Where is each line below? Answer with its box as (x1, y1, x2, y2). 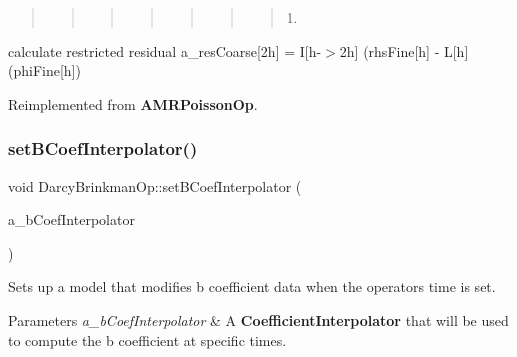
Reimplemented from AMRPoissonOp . (8, 93, 258, 114)
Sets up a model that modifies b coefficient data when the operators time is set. (8, 276, 496, 297)
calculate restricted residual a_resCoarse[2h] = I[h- (8, 40, 322, 61)
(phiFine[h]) (8, 60, 81, 81)
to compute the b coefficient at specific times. (8, 329, 287, 350)
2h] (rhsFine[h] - (339, 40, 440, 61)
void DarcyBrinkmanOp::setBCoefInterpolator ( (8, 175, 302, 196)
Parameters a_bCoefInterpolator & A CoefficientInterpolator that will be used (8, 309, 509, 330)
